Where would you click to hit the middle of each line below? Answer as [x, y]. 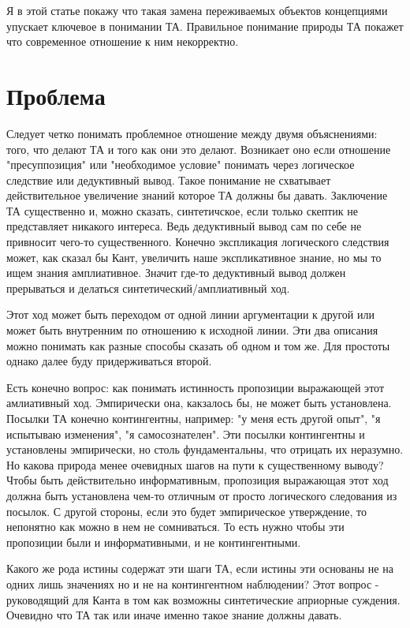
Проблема [56, 95]
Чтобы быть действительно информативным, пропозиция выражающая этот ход [198, 480]
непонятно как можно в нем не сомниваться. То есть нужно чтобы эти [175, 527]
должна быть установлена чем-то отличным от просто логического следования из [202, 495]
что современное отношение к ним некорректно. [123, 41]
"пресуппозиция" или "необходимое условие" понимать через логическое [181, 164]
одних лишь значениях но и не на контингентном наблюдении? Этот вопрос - [193, 583]
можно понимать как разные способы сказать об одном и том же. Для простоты [198, 345]
